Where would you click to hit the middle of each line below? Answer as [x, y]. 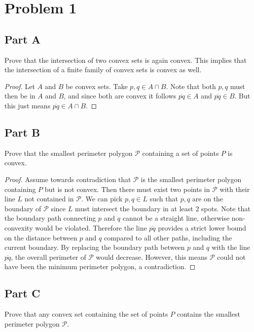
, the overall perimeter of [49, 257]
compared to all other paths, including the [168, 237]
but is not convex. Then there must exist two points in [127, 189]
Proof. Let [20, 86]
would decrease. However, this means [152, 257]
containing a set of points [181, 153]
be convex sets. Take [97, 86]
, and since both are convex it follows [120, 96]
